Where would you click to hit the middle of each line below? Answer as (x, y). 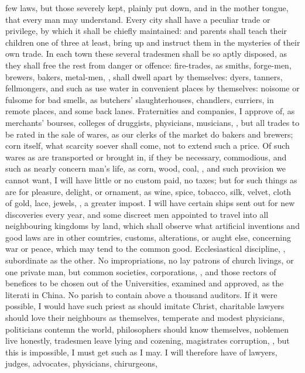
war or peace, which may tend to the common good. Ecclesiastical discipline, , (145, 249)
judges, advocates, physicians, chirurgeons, (81, 363)
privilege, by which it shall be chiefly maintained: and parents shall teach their (146, 31)
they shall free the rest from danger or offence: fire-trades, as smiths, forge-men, (148, 65)
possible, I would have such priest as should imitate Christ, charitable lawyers (145, 306)
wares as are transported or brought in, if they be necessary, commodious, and (146, 157)
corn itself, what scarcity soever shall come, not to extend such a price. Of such (148, 146)
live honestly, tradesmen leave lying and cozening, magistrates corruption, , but (148, 341)
